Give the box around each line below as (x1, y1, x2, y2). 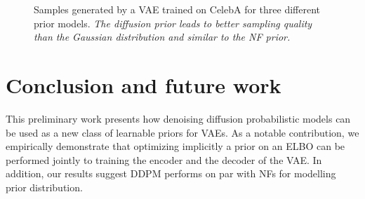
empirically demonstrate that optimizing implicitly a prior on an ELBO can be (6, 139, 345, 153)
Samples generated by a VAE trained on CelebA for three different (34, 2, 321, 16)
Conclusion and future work (6, 70, 281, 99)
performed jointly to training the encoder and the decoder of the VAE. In (6, 152, 322, 167)
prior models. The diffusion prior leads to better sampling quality (34, 15, 312, 30)
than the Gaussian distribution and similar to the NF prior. (34, 29, 291, 44)
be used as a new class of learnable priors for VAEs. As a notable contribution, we (6, 125, 359, 139)
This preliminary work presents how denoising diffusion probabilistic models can (6, 111, 351, 125)
